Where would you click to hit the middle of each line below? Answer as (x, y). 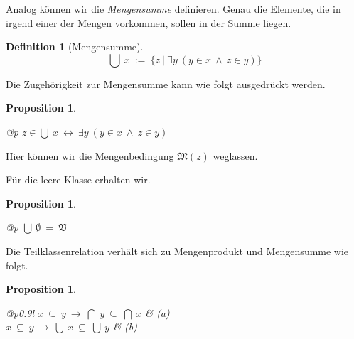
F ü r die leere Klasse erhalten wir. (78, 179)
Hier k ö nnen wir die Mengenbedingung (90, 155)
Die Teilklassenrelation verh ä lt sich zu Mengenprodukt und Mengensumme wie (177, 251)
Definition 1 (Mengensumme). (75, 47)
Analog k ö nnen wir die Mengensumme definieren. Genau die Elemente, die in (173, 9)
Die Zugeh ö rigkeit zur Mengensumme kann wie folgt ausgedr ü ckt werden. (166, 84)
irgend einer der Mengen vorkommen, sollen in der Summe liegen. (149, 22)
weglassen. (235, 155)
